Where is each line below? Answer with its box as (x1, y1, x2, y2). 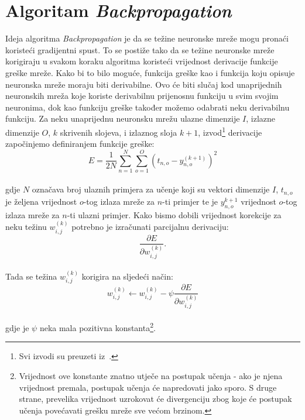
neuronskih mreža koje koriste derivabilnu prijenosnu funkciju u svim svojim (5, 89, 279, 102)
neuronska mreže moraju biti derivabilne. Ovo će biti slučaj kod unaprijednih (5, 78, 282, 90)
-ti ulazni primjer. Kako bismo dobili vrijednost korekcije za (67, 208, 282, 221)
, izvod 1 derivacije (198, 124, 262, 138)
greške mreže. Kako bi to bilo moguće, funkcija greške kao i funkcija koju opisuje (5, 66, 295, 78)
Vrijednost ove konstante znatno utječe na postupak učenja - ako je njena (19, 370, 283, 382)
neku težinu (5, 221, 47, 233)
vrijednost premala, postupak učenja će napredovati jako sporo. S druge (19, 381, 277, 393)
